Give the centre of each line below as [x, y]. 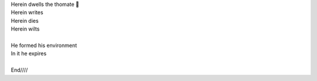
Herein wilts [25, 29]
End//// [19, 70]
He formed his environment [44, 45]
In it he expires [29, 53]
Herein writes [27, 12]
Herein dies [25, 21]
